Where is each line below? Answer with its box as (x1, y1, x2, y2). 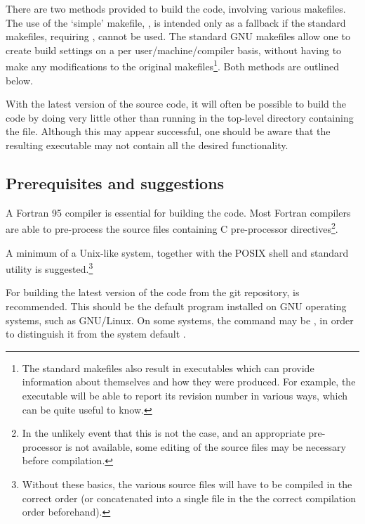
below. (6, 72, 33, 87)
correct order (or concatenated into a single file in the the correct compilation (22, 490, 356, 505)
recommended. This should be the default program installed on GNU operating (6, 299, 347, 314)
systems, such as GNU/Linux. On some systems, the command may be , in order (6, 312, 354, 327)
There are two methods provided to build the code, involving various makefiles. (6, 1, 346, 15)
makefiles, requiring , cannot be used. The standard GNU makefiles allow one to (6, 29, 350, 44)
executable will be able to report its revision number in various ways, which (22, 388, 348, 403)
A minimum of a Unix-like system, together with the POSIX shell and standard (6, 245, 349, 260)
